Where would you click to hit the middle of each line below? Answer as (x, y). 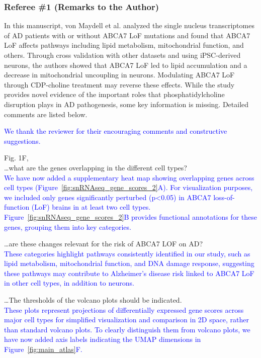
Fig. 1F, (16, 158)
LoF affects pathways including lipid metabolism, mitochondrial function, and (124, 45)
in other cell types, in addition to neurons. (69, 283)
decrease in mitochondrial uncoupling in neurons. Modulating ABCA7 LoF (119, 75)
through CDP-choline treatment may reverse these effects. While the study (119, 84)
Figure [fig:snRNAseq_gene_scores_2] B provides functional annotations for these (130, 216)
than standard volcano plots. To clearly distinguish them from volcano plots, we (127, 329)
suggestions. (22, 141)
